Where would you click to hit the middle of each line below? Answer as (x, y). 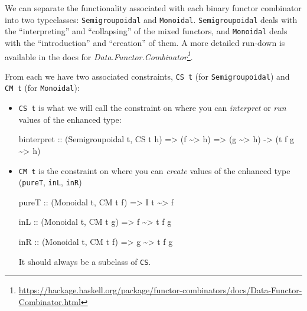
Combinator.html (50, 301)
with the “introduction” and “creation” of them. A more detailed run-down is (145, 42)
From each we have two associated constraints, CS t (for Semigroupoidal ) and (147, 76)
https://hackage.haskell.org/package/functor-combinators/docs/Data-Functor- (160, 290)
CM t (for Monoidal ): (42, 88)
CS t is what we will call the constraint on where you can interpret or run (152, 108)
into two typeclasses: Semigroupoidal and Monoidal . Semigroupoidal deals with (151, 19)
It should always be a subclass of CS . (85, 261)
